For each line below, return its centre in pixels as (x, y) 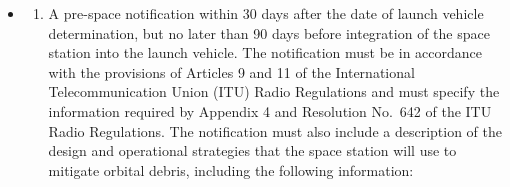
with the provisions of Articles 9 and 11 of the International (231, 71)
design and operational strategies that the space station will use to (252, 150)
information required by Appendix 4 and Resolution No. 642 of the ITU (270, 110)
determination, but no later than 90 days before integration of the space (269, 32)
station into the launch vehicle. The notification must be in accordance (265, 52)
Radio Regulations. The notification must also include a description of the (275, 130)
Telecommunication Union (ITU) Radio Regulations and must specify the (274, 91)
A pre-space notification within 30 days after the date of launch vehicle (266, 13)
